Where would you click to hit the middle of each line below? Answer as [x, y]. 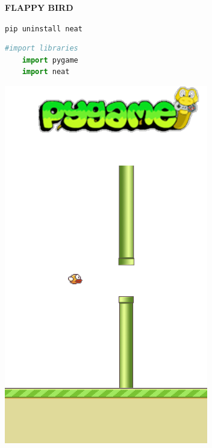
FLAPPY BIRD [39, 7]
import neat [46, 72]
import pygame [50, 60]
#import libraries [42, 48]
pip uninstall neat [44, 29]
